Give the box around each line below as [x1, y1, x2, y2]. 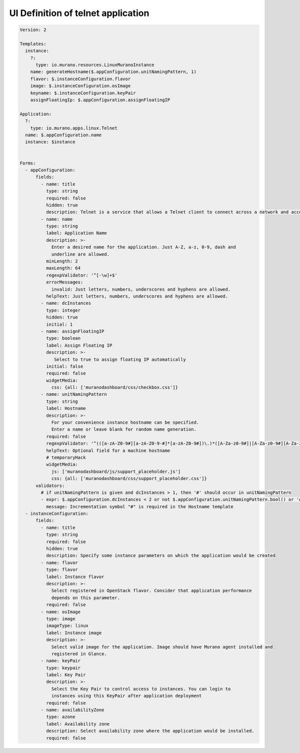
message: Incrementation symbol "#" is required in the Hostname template [45, 504, 233, 510]
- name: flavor [40, 560, 78, 566]
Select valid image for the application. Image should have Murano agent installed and [51, 644, 273, 650]
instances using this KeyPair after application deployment [51, 693, 202, 699]
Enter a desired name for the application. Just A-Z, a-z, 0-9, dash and [51, 244, 236, 250]
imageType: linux [45, 623, 88, 629]
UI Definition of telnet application [9, 8, 149, 19]
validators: [35, 482, 65, 488]
